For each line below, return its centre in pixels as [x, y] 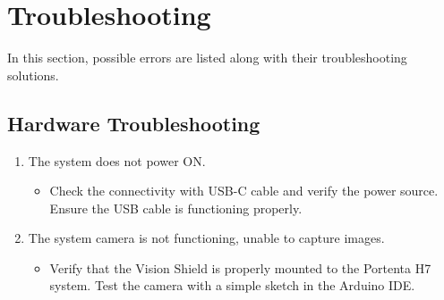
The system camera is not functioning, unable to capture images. [206, 238]
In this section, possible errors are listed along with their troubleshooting [207, 58]
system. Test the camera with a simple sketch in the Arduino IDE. [232, 285]
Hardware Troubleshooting [134, 123]
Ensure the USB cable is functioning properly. [176, 208]
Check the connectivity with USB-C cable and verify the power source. [244, 191]
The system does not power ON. [117, 160]
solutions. [33, 75]
